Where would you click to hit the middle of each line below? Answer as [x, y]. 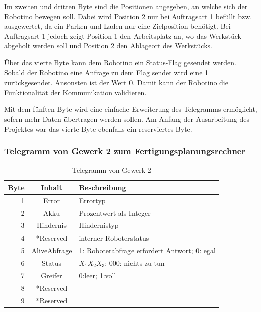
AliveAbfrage [52, 250]
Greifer [52, 275]
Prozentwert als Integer [115, 213]
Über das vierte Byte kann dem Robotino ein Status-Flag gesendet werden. [120, 62]
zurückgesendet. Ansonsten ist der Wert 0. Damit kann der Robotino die [116, 82]
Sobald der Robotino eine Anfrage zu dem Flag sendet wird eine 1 [106, 72]
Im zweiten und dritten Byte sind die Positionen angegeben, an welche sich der [126, 6]
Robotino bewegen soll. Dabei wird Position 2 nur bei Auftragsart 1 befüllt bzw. [128, 16]
